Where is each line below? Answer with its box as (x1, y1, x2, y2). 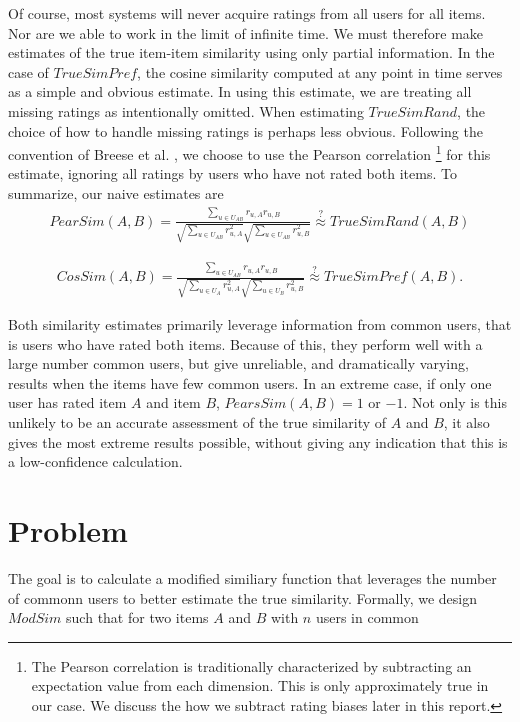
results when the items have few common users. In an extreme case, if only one (8, 372, 492, 393)
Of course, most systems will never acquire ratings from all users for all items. (8, 3, 486, 23)
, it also (443, 412, 490, 432)
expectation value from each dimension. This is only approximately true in (31, 675, 489, 696)
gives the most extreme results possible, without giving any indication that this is (8, 431, 508, 452)
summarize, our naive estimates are (8, 183, 224, 203)
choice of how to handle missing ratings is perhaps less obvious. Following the (8, 120, 483, 141)
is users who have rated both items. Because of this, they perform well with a (8, 333, 483, 354)
